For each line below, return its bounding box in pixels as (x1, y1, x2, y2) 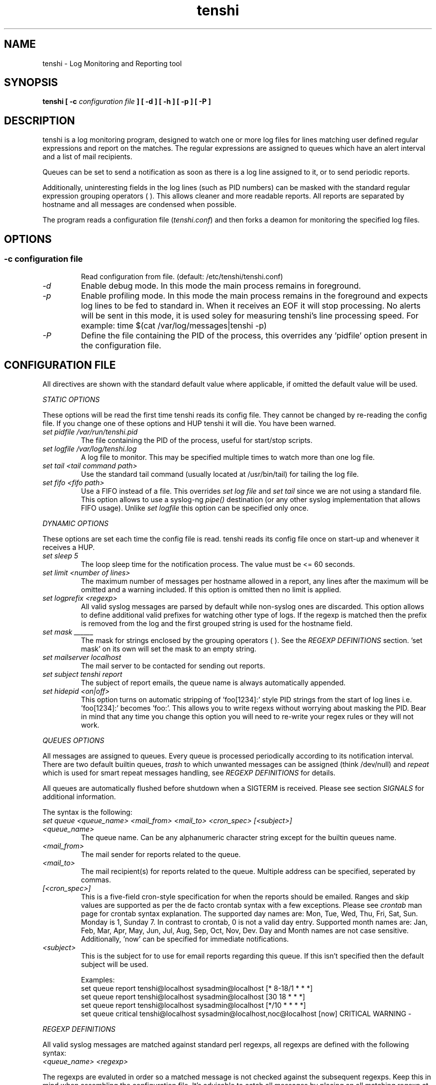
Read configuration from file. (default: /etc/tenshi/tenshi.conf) (81, 272, 283, 281)
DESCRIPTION (4, 114, 75, 127)
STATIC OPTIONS (42, 395, 100, 404)
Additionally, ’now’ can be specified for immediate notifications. (81, 935, 289, 944)
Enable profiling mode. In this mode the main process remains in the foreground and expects (81, 290, 428, 301)
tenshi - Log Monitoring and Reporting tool (42, 59, 182, 68)
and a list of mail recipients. (42, 152, 132, 161)
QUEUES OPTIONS (42, 736, 105, 745)
